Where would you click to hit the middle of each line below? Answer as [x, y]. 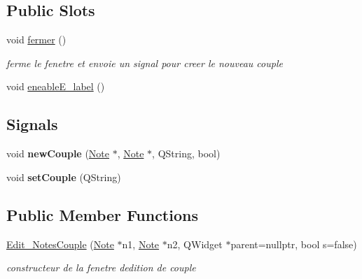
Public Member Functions [102, 214]
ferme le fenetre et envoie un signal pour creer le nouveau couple [145, 63]
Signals [32, 124]
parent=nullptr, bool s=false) [294, 244]
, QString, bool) [186, 153]
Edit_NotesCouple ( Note [60, 244]
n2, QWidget [195, 244]
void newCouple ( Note [58, 153]
